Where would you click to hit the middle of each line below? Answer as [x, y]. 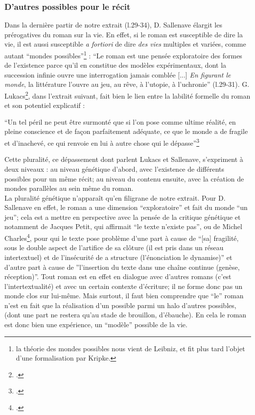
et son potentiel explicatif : [45, 105]
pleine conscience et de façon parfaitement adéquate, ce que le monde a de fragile [126, 131]
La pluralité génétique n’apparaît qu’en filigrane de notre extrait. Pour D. [115, 197]
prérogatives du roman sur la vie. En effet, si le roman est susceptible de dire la [124, 34]
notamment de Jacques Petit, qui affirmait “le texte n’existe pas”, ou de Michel [123, 226]
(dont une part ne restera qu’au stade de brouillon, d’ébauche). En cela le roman [126, 315]
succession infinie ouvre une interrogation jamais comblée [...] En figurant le [118, 74]
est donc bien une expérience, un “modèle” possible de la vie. [96, 324]
